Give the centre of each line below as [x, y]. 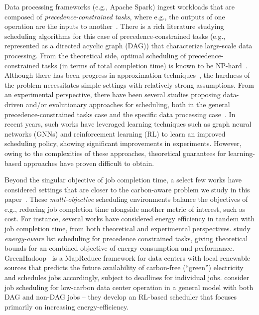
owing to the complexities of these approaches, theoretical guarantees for [115, 153]
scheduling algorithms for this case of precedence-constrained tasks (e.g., [115, 36]
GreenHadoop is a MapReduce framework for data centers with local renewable [127, 257]
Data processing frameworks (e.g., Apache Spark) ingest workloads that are [120, 6]
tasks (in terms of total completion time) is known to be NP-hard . [144, 65]
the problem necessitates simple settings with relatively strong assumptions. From [129, 84]
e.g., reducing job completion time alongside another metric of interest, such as [125, 209]
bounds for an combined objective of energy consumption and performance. [120, 248]
